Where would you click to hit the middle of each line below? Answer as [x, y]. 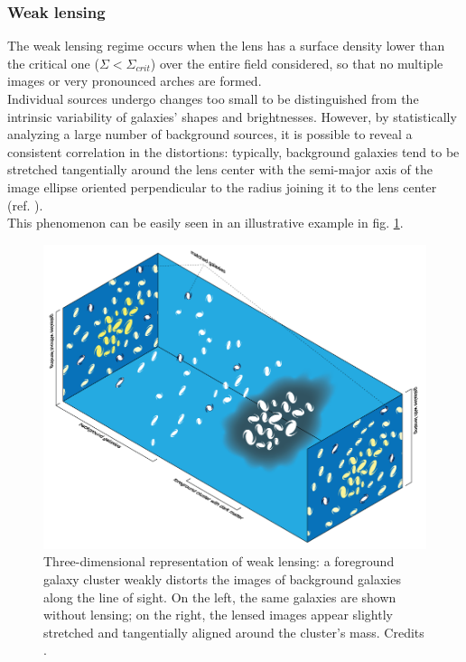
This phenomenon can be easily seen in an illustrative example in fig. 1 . [205, 223]
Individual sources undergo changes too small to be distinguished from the [213, 98]
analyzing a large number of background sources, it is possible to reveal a [210, 134]
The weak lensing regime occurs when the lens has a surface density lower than [226, 46]
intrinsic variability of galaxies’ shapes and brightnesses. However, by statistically [232, 116]
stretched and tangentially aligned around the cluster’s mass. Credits [234, 632]
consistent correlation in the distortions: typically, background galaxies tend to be [233, 151]
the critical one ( [53, 63]
